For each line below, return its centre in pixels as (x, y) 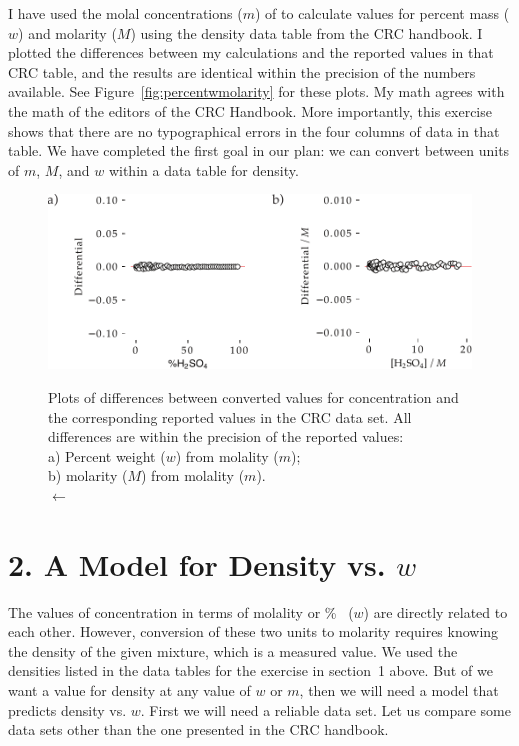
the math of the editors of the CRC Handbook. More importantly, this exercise (250, 110)
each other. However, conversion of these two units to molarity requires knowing (253, 631)
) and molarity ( (67, 32)
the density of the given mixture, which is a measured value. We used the (233, 650)
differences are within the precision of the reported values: (226, 436)
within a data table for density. (203, 169)
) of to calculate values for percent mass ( (382, 13)
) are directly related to (435, 611)
